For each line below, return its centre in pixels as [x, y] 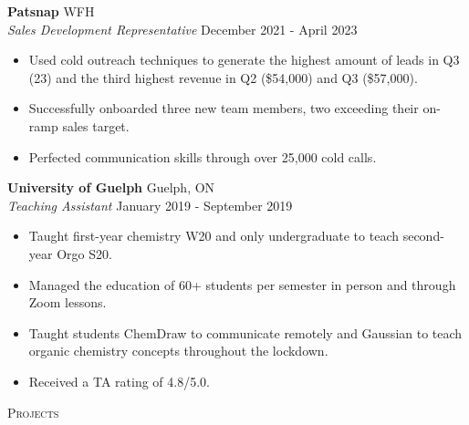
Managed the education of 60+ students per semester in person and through [242, 284]
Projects [33, 412]
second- [423, 236]
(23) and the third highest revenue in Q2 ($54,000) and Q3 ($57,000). [223, 77]
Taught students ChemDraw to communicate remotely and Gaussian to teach [245, 332]
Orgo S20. [84, 253]
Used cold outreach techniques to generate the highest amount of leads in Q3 [244, 60]
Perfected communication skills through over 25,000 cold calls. [203, 156]
